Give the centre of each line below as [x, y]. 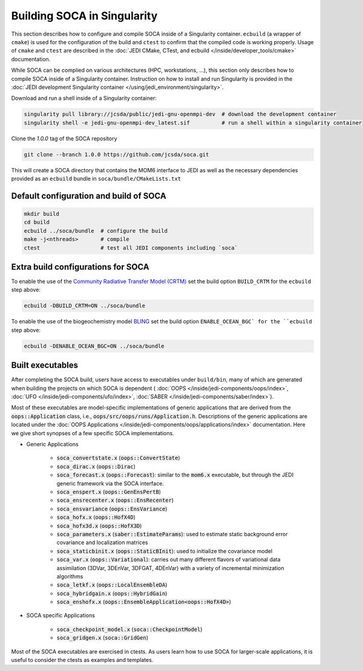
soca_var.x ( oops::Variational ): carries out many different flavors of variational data [168, 560]
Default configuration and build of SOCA [89, 196]
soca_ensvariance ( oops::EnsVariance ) [112, 508]
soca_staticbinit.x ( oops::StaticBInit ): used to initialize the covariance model [165, 551]
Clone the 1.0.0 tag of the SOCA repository [64, 138]
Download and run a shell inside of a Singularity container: [84, 98]
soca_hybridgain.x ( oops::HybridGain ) [112, 593]
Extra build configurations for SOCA [80, 267]
